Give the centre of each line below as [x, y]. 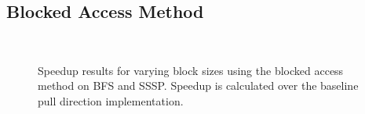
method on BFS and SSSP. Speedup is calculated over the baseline [198, 85]
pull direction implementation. [111, 100]
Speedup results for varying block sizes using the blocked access [191, 70]
